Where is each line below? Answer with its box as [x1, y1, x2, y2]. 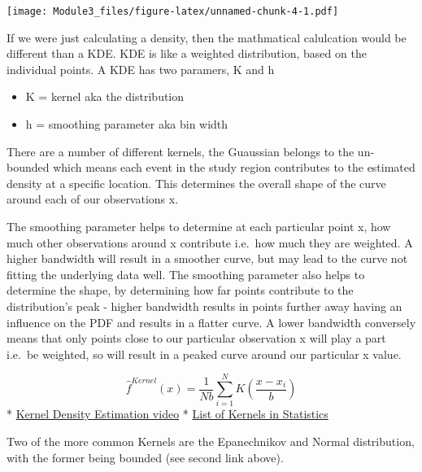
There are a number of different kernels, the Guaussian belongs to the [7, 142, 355, 160]
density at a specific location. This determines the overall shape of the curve [7, 174, 386, 191]
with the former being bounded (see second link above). [7, 448, 284, 465]
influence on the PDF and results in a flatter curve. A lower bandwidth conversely [7, 313, 416, 330]
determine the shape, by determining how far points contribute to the [7, 282, 354, 299]
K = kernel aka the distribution [25, 88, 185, 105]
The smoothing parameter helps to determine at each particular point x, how [7, 218, 391, 234]
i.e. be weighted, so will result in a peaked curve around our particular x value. [7, 345, 402, 362]
